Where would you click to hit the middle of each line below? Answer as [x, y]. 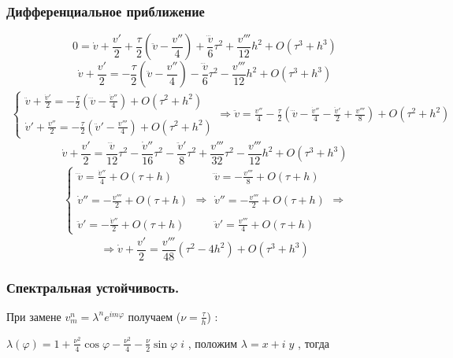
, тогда [314, 343]
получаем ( [154, 316]
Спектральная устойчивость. [93, 287]
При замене [34, 316]
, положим [213, 343]
